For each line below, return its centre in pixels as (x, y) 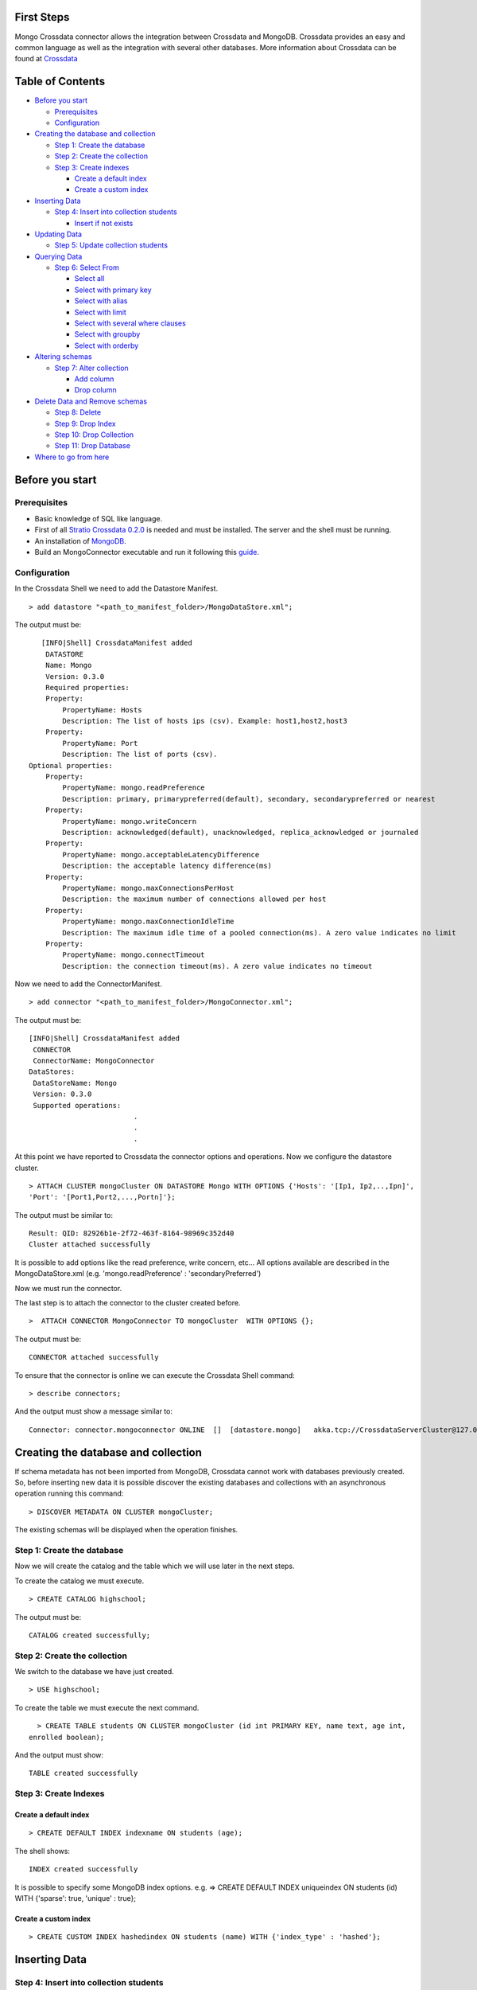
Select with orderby (107, 345)
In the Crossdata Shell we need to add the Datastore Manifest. (116, 588)
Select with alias (101, 301)
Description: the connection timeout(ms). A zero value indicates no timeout (217, 966)
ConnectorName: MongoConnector (94, 1061)
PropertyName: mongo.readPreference (134, 788)
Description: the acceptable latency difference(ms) (167, 866)
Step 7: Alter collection (91, 368)
